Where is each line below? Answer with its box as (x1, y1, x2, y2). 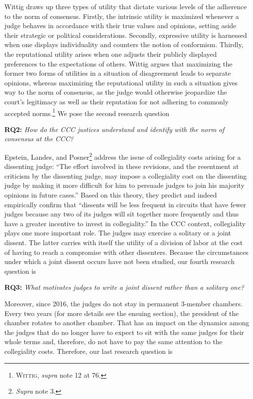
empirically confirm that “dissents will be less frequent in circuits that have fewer (4, 199, 246, 209)
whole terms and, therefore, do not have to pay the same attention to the (4, 336, 222, 347)
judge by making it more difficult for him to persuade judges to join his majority (4, 180, 245, 190)
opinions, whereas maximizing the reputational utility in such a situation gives (4, 77, 238, 87)
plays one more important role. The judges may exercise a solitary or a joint (4, 228, 231, 238)
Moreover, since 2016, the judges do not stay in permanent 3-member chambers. (4, 298, 243, 308)
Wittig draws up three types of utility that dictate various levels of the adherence (4, 1, 247, 11)
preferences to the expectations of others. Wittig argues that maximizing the (4, 58, 233, 68)
